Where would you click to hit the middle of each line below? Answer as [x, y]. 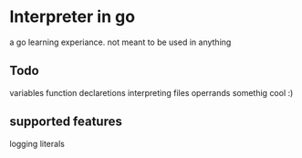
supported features [66, 122]
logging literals [37, 143]
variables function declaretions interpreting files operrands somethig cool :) [151, 92]
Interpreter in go [72, 17]
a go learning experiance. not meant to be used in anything [120, 42]
